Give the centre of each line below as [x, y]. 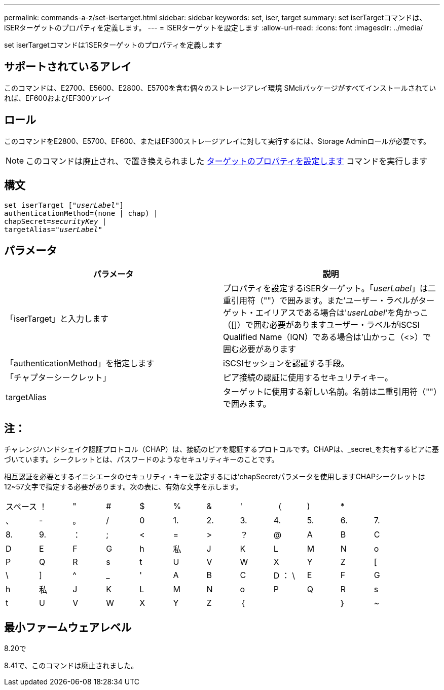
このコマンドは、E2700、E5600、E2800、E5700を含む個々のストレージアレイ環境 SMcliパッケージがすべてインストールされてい [220, 88]
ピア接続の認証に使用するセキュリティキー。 [308, 378]
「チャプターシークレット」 [58, 378]
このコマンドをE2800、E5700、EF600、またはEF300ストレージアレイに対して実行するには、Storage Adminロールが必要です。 [217, 141]
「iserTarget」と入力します [57, 319]
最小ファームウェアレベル [68, 627]
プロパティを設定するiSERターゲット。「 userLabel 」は [325, 289]
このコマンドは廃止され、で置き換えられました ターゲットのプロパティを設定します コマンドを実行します [227, 161]
